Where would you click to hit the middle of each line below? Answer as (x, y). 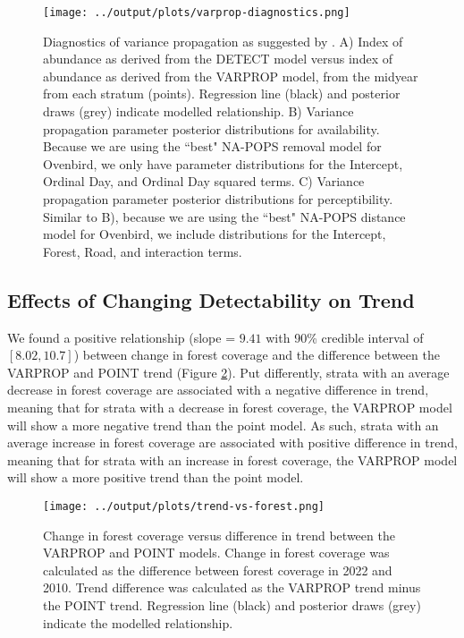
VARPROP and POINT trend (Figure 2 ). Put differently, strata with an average (228, 372)
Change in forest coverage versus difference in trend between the (219, 535)
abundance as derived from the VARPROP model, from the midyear (231, 76)
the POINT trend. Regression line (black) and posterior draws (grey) (232, 604)
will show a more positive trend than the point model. (156, 477)
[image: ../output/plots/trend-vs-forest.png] (184, 506)
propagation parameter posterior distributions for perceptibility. (218, 199)
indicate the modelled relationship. (138, 622)
